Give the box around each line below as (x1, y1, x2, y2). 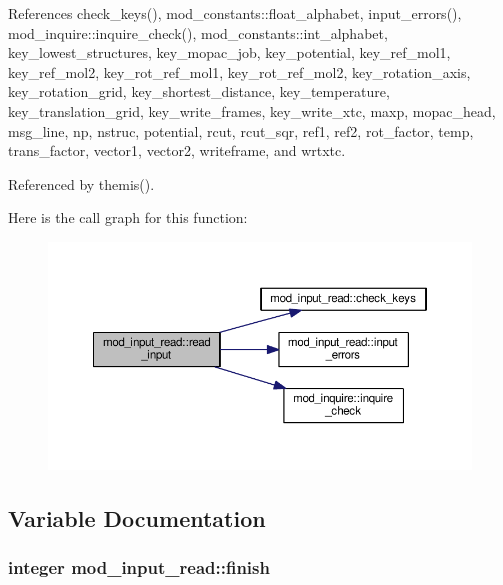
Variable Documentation (8, 503, 266, 534)
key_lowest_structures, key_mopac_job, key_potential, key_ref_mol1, (8, 42, 451, 63)
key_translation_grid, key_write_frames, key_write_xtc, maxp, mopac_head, (8, 100, 496, 121)
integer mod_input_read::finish (8, 555, 270, 580)
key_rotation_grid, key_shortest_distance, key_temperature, (8, 81, 390, 102)
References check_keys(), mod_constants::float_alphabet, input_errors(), (8, 3, 462, 23)
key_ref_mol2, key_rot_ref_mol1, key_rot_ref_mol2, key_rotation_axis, (8, 61, 471, 82)
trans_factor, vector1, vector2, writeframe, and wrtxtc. (8, 140, 346, 161)
